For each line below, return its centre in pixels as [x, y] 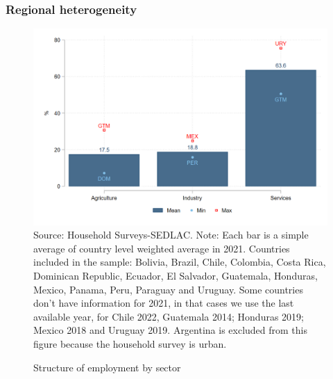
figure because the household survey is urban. [130, 343]
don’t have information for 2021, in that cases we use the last [164, 303]
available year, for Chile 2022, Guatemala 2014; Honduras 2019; [169, 316]
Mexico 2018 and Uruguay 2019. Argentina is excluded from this [171, 330]
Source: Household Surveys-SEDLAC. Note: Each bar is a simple [171, 235]
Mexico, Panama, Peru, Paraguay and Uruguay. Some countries [168, 289]
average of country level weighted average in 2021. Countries [162, 248]
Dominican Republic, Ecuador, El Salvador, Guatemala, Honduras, [176, 275]
